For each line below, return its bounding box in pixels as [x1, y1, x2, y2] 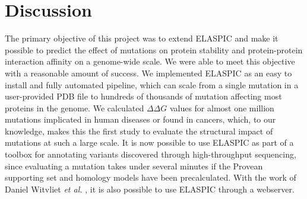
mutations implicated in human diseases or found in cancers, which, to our [5, 113, 276, 126]
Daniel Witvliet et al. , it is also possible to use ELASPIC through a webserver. [5, 182, 295, 195]
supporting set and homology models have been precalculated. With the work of [5, 171, 296, 184]
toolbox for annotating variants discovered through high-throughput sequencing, [5, 148, 296, 161]
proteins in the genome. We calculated [5, 101, 144, 114]
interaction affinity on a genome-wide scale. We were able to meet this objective [5, 55, 295, 68]
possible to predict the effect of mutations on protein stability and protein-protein [5, 43, 303, 56]
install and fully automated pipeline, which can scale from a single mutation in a [5, 78, 299, 91]
